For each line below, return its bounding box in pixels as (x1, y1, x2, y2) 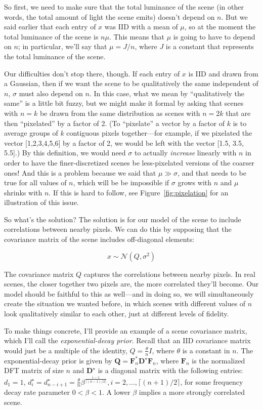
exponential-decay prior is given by (4, 355, 112, 365)
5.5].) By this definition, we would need (4, 147, 126, 158)
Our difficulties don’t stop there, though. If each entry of (4, 68, 180, 78)
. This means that (109, 31, 164, 42)
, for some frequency (180, 376, 243, 387)
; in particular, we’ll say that (18, 41, 107, 52)
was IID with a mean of (104, 21, 178, 32)
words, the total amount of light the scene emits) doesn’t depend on (4, 11, 215, 22)
